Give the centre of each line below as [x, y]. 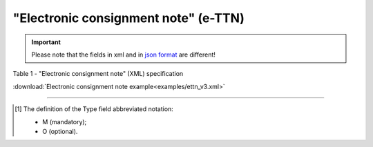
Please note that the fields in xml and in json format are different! [123, 55]
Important [46, 42]
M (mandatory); [65, 121]
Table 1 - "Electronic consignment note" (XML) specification [98, 74]
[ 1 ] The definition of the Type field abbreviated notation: [94, 109]
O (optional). [60, 131]
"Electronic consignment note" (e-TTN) [129, 18]
